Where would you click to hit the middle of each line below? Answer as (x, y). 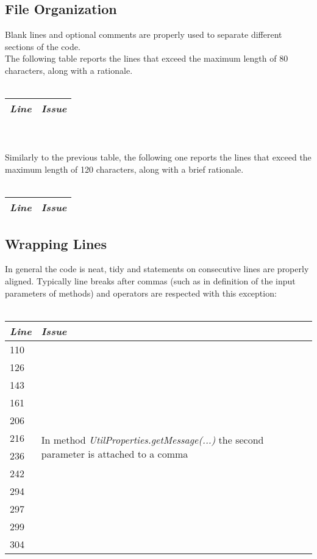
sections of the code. (43, 46)
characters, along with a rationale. (69, 70)
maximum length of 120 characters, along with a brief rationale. (124, 169)
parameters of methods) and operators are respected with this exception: (141, 293)
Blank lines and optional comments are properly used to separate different (144, 34)
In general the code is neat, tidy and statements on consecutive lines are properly (157, 269)
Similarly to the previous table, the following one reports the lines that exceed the (158, 157)
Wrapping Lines (56, 243)
